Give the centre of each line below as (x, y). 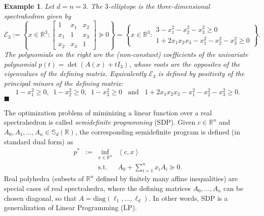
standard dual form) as (39, 141)
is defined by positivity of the (201, 73)
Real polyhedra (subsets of (44, 178)
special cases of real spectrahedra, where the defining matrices (97, 188)
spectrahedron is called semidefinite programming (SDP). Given (100, 122)
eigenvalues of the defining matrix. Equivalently (75, 73)
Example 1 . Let (29, 6)
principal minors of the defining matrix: (64, 83)
